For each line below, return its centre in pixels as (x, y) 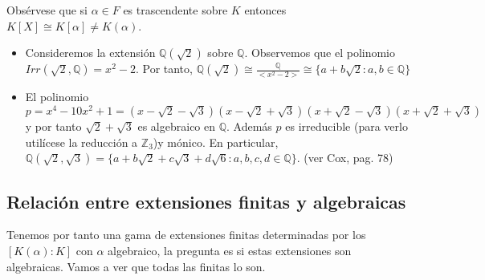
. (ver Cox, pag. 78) (345, 158)
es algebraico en (177, 126)
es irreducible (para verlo (346, 126)
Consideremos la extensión (90, 53)
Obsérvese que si (47, 10)
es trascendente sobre (175, 10)
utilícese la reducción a (82, 142)
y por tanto (53, 126)
